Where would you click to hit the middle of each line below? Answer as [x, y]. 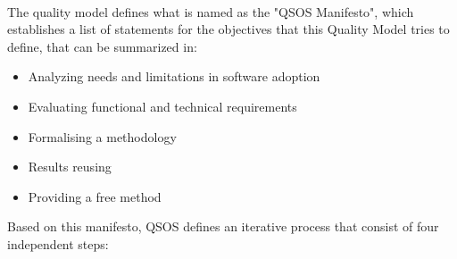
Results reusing [70, 167]
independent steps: [58, 243]
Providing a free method [95, 196]
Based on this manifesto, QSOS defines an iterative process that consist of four [223, 226]
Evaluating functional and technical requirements [162, 106]
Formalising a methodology [102, 136]
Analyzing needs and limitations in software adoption [174, 76]
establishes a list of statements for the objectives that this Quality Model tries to [228, 29]
